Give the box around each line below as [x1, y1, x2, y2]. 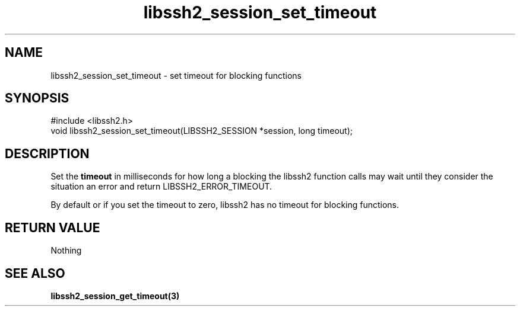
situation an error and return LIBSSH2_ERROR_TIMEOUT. [50, 181, 272, 192]
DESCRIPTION [5, 146, 90, 161]
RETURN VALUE [5, 220, 100, 235]
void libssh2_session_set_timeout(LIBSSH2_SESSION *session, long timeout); [50, 126, 353, 136]
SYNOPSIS [5, 91, 69, 106]
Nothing [50, 245, 82, 256]
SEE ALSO [5, 265, 65, 281]
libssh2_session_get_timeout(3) [50, 290, 180, 301]
